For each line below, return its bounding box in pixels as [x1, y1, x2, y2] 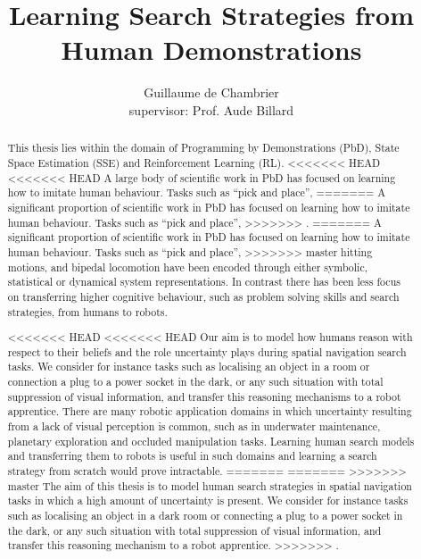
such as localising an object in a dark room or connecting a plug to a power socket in [7, 507, 403, 522]
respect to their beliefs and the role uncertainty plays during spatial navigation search [7, 344, 407, 359]
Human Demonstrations [61, 31, 362, 68]
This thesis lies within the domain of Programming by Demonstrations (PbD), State [7, 140, 400, 155]
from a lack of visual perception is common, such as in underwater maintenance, [7, 419, 381, 433]
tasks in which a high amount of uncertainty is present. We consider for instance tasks [7, 493, 409, 508]
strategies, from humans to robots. [7, 304, 168, 319]
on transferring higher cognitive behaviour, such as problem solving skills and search [7, 288, 400, 304]
